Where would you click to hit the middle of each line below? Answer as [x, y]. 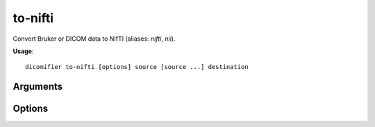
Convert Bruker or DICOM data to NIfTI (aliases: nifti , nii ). [94, 39]
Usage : [23, 51]
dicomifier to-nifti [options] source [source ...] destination [137, 67]
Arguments [38, 87]
